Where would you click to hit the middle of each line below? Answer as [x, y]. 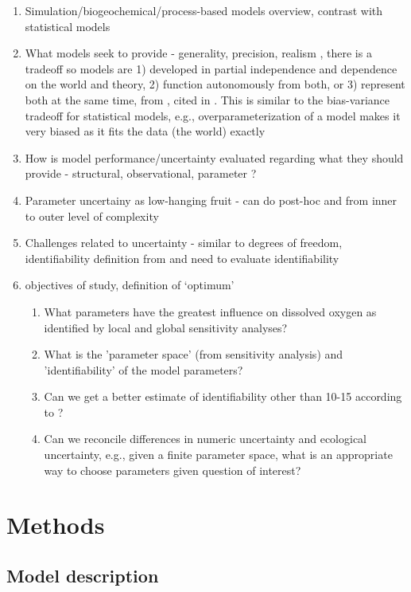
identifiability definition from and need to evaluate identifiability [182, 258]
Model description [83, 576]
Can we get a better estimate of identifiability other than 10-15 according [223, 396]
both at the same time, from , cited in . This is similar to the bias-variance [207, 99]
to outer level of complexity [92, 216]
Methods [56, 525]
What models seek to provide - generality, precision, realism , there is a [198, 53]
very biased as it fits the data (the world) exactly [145, 131]
